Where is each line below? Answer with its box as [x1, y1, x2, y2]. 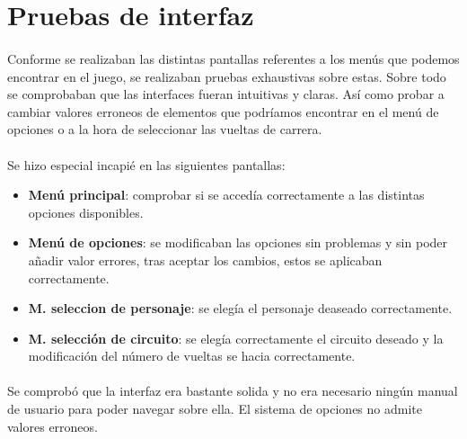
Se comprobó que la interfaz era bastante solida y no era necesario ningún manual [7, 381, 458, 400]
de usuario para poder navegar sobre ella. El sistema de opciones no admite [7, 399, 422, 418]
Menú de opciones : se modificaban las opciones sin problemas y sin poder [28, 233, 448, 252]
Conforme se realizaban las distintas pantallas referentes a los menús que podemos [7, 49, 460, 67]
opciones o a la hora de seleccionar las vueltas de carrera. [7, 120, 322, 139]
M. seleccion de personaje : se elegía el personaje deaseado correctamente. [28, 299, 453, 318]
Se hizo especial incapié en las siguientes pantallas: [7, 155, 286, 174]
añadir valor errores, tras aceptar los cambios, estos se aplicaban [28, 250, 383, 269]
